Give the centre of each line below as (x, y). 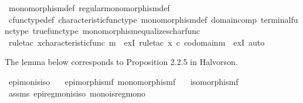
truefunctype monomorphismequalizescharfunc (116, 31)
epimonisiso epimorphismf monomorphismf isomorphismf (123, 81)
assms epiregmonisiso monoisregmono (77, 93)
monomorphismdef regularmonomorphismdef (89, 8)
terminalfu (280, 19)
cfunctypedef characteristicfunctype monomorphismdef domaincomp (133, 19)
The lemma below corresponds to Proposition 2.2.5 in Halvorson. (121, 62)
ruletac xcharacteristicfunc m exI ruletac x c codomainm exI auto (137, 42)
